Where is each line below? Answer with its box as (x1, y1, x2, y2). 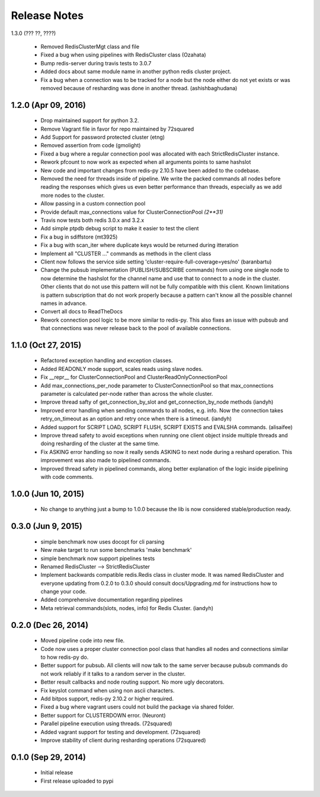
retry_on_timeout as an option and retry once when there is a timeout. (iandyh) (40, 415, 232, 423)
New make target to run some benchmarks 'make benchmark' (40, 547, 192, 554)
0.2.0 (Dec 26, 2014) (11, 620, 89, 630)
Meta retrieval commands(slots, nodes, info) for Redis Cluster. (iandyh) (40, 604, 213, 611)
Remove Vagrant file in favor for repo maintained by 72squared (40, 125, 194, 132)
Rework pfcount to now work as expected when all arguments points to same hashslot (40, 158, 251, 166)
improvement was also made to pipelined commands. (40, 457, 171, 464)
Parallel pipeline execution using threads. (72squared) (40, 720, 172, 727)
